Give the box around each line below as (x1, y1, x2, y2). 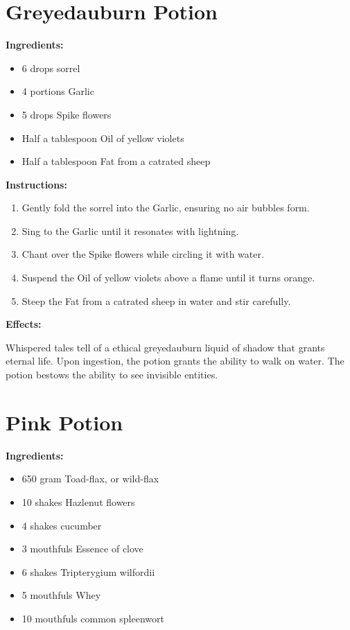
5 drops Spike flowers (21, 107, 112, 121)
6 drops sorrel (21, 60, 80, 75)
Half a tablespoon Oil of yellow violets (21, 130, 184, 145)
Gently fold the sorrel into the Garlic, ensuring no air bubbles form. (21, 200, 310, 215)
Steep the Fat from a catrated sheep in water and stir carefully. (21, 293, 291, 308)
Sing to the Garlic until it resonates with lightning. (21, 223, 239, 238)
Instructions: (6, 177, 67, 191)
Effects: (6, 317, 42, 331)
